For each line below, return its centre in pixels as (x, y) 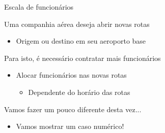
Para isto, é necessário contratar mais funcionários (82, 58)
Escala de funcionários (39, 7)
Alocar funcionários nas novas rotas (71, 75)
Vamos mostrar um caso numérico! (70, 126)
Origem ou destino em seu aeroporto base (81, 41)
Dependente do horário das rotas (79, 92)
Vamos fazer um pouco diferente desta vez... (73, 109)
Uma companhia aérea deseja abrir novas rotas (77, 24)
